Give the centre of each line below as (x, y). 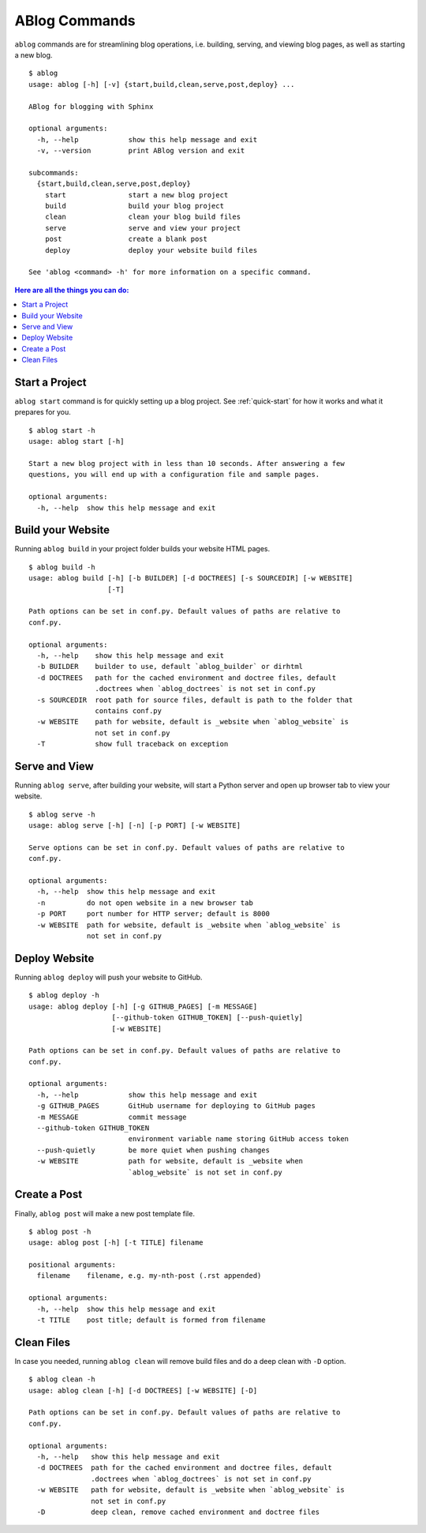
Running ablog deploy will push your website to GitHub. (108, 977)
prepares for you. (43, 412)
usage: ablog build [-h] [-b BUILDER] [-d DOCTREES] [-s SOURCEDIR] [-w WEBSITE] (191, 578)
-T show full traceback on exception (133, 744)
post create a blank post (126, 239)
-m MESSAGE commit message (112, 1117)
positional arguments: (73, 1265)
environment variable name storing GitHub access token (239, 1139)
